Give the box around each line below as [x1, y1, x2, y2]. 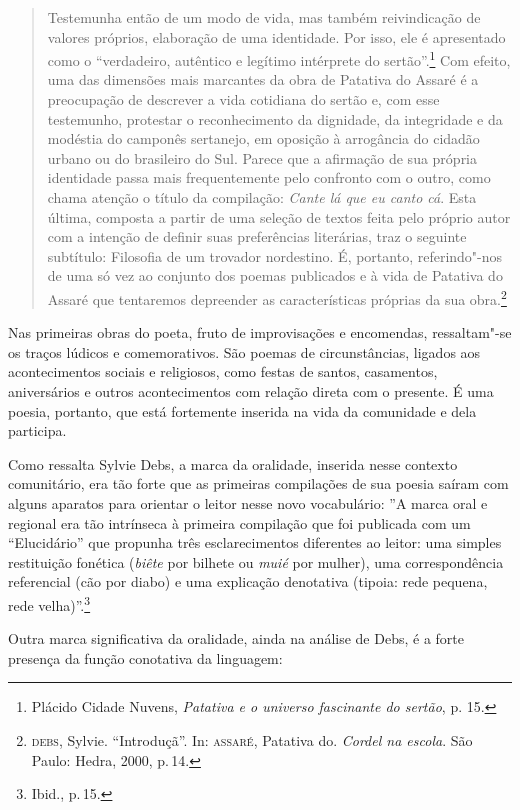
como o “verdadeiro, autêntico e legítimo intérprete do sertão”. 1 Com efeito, [47, 47, 511, 70]
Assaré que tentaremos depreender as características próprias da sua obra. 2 [47, 285, 507, 309]
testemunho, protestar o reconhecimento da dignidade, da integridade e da [47, 108, 503, 129]
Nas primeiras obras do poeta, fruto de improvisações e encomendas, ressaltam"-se [8, 322, 512, 343]
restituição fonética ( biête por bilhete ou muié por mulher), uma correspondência [8, 551, 504, 572]
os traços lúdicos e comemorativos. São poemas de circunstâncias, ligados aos [8, 341, 481, 362]
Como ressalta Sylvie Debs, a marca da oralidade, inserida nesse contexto [8, 453, 458, 474]
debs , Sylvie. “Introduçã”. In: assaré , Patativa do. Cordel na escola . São [31, 729, 473, 750]
